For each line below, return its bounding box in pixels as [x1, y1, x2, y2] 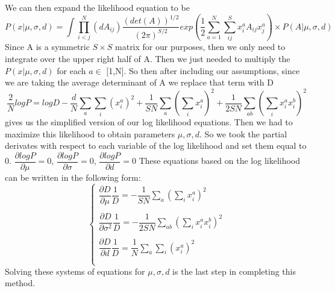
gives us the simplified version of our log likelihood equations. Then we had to [5, 116, 293, 128]
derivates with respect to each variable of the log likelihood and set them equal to [5, 139, 307, 152]
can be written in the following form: [5, 171, 141, 184]
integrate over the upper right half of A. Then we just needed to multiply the [5, 52, 290, 64]
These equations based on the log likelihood [139, 154, 301, 167]
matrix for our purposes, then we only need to [115, 40, 286, 53]
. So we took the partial [199, 127, 287, 140]
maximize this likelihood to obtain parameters [5, 127, 175, 140]
